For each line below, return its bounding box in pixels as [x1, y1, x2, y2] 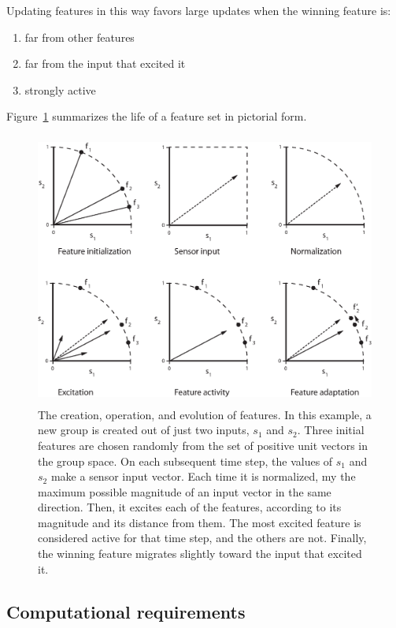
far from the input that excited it [24, 55, 186, 72]
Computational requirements [6, 599, 246, 623]
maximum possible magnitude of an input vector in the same [38, 483, 331, 500]
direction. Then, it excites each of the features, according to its [38, 499, 342, 515]
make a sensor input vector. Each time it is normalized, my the [50, 468, 356, 485]
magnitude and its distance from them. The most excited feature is [38, 514, 361, 530]
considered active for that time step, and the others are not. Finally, [38, 530, 367, 546]
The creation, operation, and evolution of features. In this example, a [38, 406, 372, 422]
